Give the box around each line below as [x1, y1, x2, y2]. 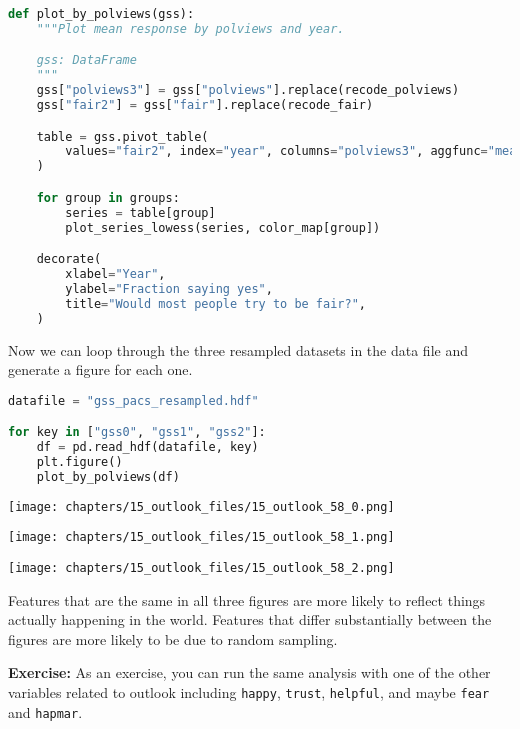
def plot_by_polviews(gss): [8, 7, 195, 21]
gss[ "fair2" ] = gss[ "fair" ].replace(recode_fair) [36, 98, 374, 113]
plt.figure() [36, 454, 123, 469]
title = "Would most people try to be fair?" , [65, 296, 366, 311]
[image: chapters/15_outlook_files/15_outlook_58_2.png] [8, 561, 395, 576]
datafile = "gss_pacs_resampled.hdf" [8, 393, 259, 408]
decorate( [36, 252, 102, 267]
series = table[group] [65, 205, 216, 220]
